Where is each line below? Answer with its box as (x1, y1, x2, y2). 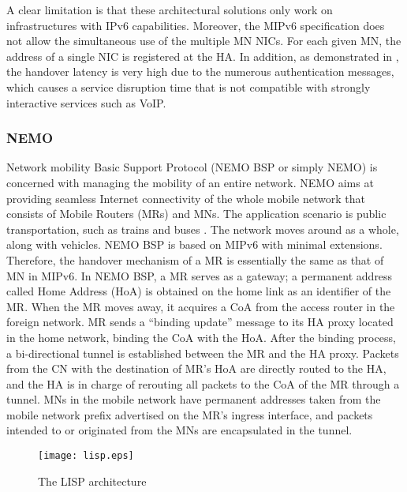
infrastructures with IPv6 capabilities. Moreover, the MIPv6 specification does (6, 17, 385, 33)
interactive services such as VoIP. (6, 94, 166, 111)
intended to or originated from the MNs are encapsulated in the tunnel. (6, 422, 353, 438)
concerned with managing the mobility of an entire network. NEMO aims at (6, 174, 374, 190)
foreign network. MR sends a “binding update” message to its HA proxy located (6, 314, 394, 330)
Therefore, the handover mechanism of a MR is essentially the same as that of (6, 251, 384, 268)
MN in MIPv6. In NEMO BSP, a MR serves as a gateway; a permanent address (6, 267, 393, 284)
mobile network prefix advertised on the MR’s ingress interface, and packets (6, 406, 373, 423)
